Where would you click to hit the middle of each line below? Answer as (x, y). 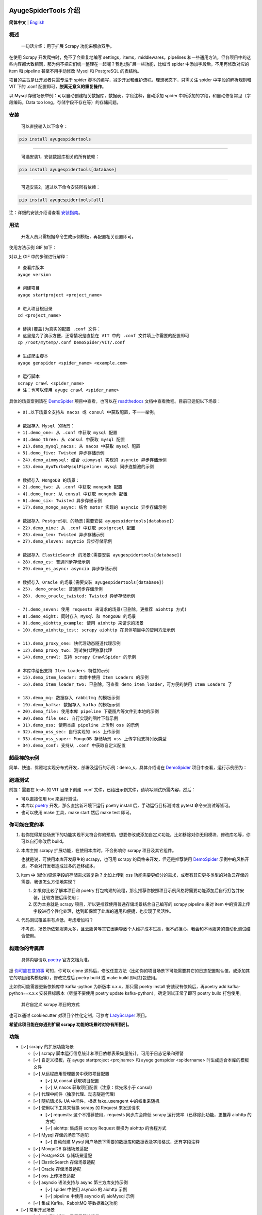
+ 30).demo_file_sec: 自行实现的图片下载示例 (68, 718)
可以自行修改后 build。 (44, 841)
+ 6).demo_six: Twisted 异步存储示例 (60, 501)
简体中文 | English (27, 22)
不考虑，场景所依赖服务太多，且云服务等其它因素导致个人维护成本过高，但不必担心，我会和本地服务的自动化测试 (134, 929)
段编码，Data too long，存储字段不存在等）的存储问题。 (65, 103)
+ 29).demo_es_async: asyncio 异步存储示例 (67, 568)
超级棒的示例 (24, 758)
